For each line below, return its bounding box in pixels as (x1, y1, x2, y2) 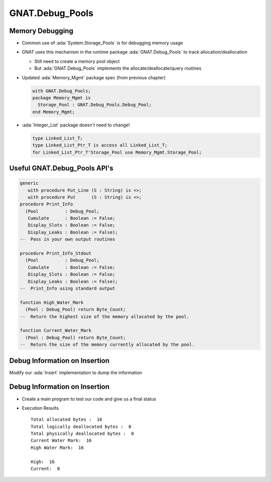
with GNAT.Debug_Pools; (32, 88, 91, 94)
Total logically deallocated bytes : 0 (31, 424, 131, 429)
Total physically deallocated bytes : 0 (31, 431, 134, 436)
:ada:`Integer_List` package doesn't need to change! (22, 122, 130, 128)
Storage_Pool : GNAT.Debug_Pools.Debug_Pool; (38, 102, 152, 108)
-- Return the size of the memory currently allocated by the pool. (20, 342, 195, 348)
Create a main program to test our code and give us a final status (22, 396, 157, 402)
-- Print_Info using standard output (20, 285, 115, 291)
